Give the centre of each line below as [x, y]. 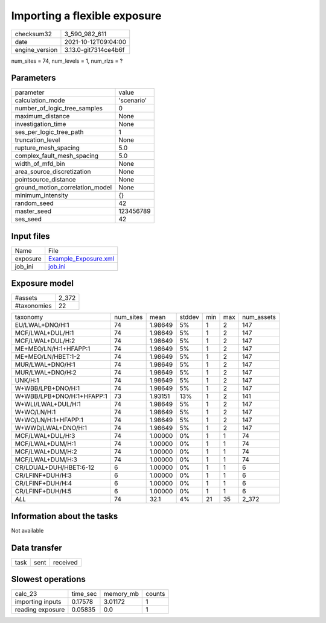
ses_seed [28, 219]
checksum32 [34, 34]
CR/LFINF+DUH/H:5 [43, 492]
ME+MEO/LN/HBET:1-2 [48, 357]
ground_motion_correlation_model [63, 188]
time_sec [84, 594]
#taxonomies [33, 306]
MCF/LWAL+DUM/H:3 [46, 460]
